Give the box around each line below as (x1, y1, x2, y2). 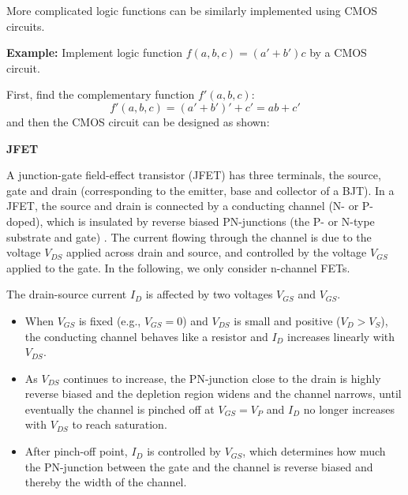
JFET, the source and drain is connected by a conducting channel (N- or (6, 197, 359, 214)
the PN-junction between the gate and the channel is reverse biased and (24, 458, 373, 474)
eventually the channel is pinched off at (24, 400, 215, 417)
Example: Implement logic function (6, 44, 183, 61)
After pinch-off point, (24, 443, 128, 459)
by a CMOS (309, 44, 367, 61)
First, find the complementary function (6, 86, 195, 103)
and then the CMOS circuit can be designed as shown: (6, 113, 270, 129)
